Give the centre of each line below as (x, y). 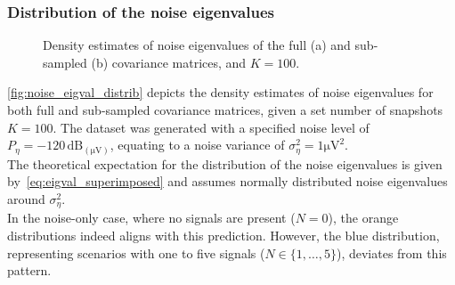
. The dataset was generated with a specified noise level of (211, 127)
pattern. (29, 270)
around (26, 198)
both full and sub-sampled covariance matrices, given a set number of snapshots (225, 110)
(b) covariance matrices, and (169, 62)
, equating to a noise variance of (197, 145)
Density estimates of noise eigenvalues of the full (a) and (197, 45)
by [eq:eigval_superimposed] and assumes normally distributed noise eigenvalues (227, 181)
